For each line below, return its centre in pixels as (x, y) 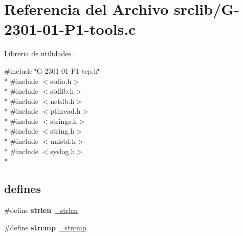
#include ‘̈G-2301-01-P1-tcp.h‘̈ (52, 70)
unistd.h (63, 141)
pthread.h (65, 111)
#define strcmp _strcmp (45, 227)
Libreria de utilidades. (39, 53)
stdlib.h (62, 91)
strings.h (64, 121)
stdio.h (61, 81)
